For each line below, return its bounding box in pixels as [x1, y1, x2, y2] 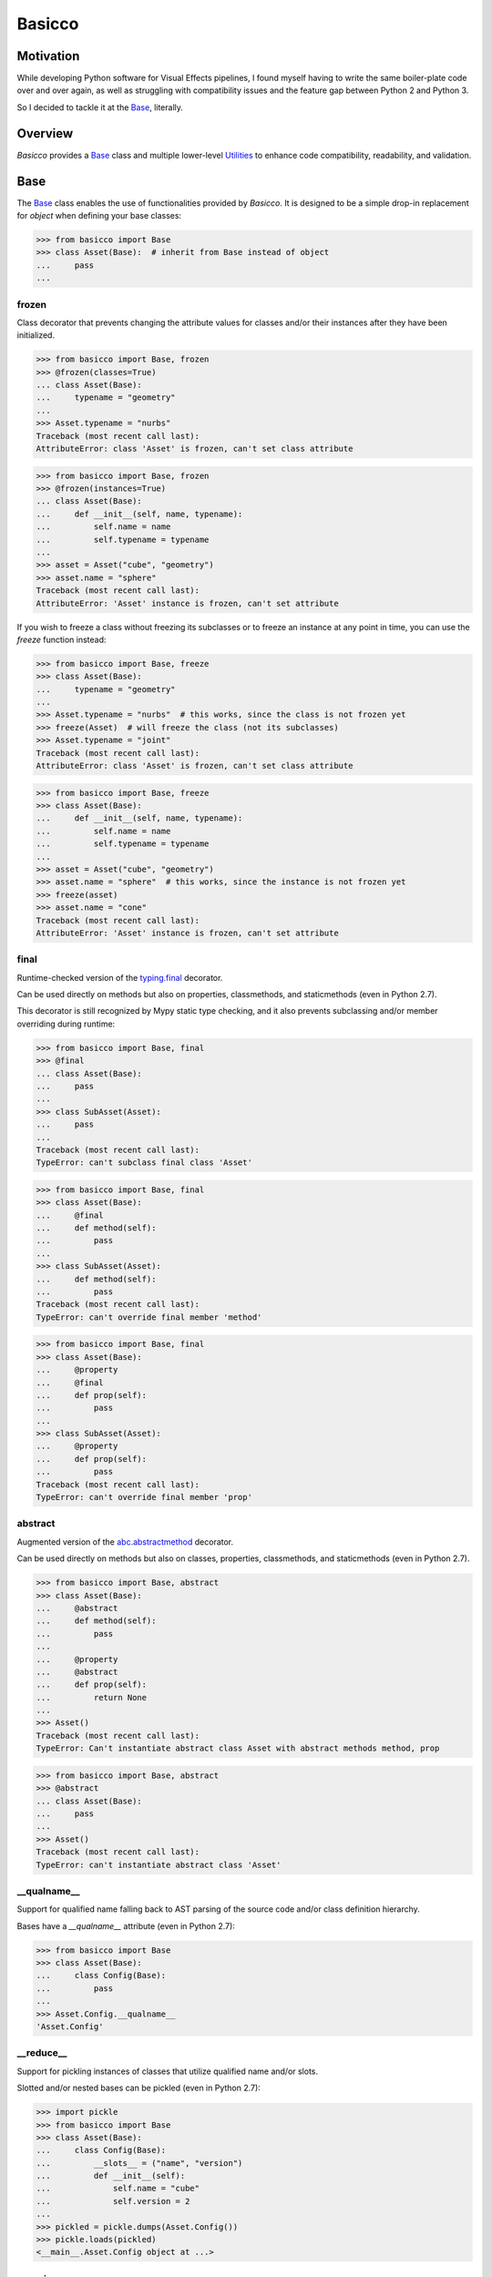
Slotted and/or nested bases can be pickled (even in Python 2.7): [16, 2082, 261, 2094]
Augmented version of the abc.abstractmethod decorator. [16, 1536, 234, 1547]
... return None [36, 1692, 148, 1702]
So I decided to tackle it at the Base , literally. [16, 101, 184, 113]
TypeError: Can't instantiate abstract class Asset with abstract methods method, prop [36, 1743, 440, 1753]
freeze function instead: [16, 634, 107, 645]
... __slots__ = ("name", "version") [36, 2158, 243, 2168]
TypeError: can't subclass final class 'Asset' [36, 1158, 252, 1168]
